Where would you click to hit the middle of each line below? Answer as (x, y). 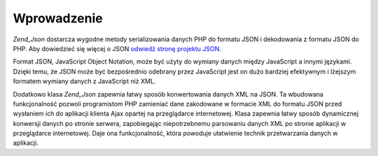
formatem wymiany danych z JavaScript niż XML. (84, 81)
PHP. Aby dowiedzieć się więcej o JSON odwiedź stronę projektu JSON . (117, 48)
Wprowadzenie (58, 18)
